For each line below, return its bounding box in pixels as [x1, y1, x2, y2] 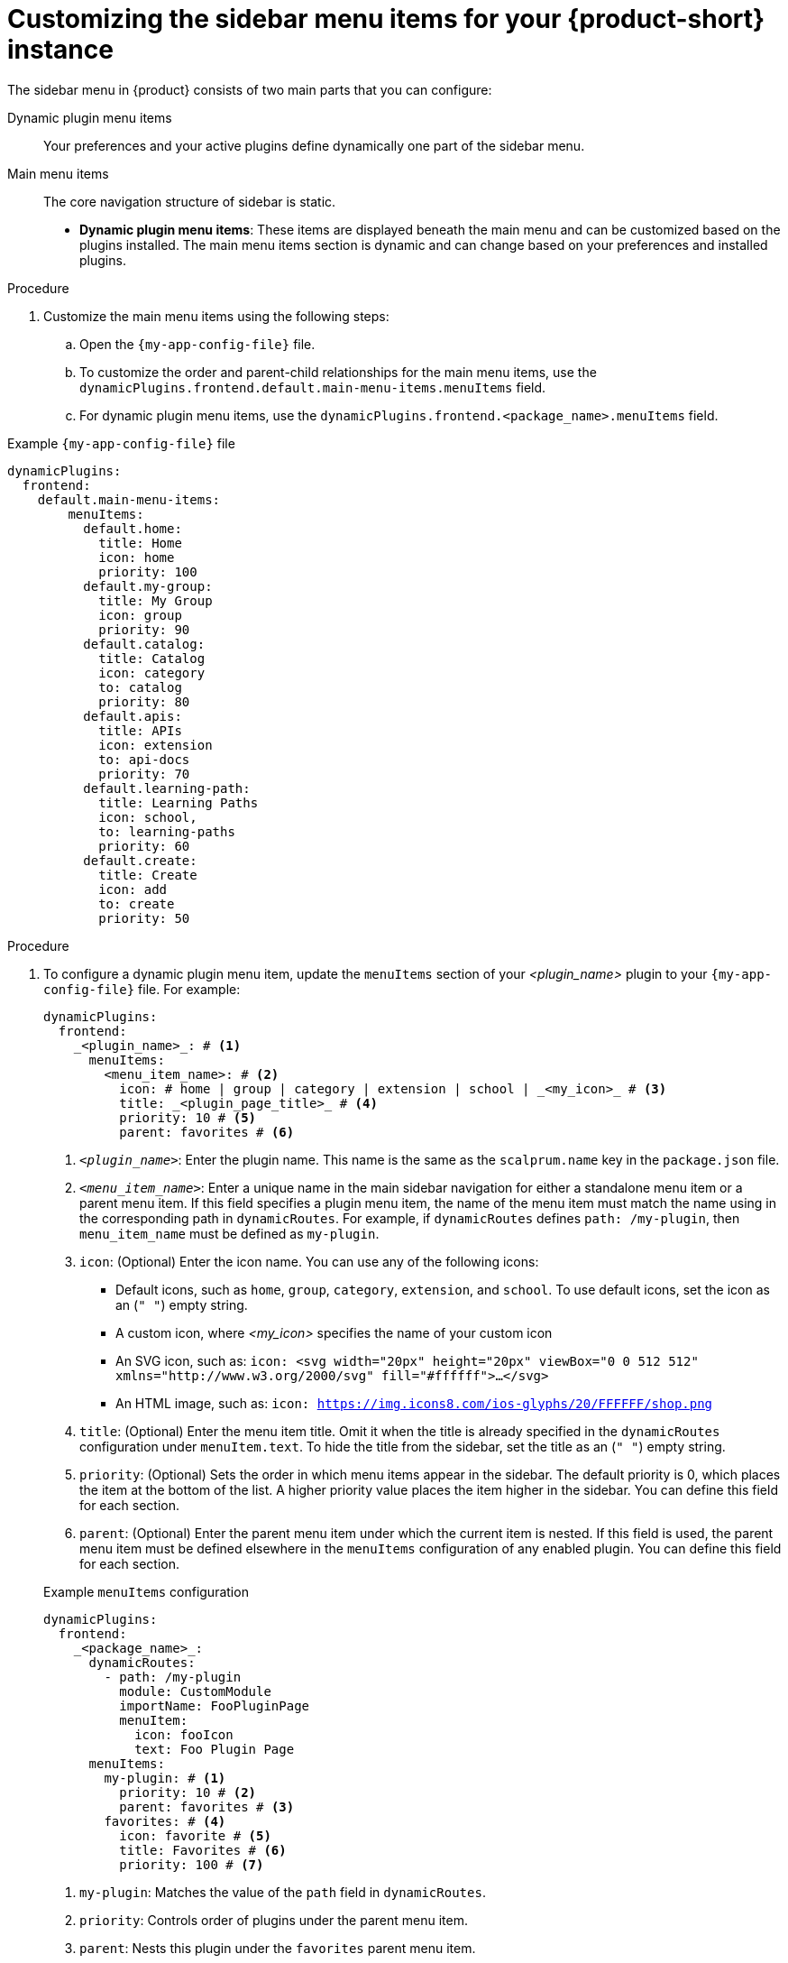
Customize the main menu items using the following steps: [43, 308, 389, 324]
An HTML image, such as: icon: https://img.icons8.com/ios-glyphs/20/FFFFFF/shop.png [115, 1395, 713, 1411]
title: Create [98, 867, 197, 882]
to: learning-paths [98, 824, 235, 839]
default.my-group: [83, 578, 213, 594]
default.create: [83, 852, 197, 868]
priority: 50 [98, 910, 190, 926]
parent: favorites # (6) [119, 1124, 295, 1139]
